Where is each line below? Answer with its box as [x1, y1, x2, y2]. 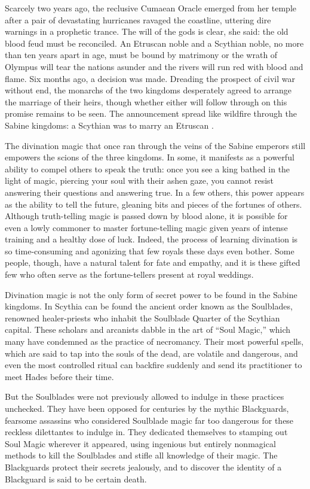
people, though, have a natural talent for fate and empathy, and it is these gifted [5, 256, 300, 269]
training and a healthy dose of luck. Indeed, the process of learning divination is [5, 233, 298, 245]
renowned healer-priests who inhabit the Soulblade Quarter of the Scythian [5, 311, 280, 324]
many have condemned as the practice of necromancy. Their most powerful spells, [5, 335, 304, 348]
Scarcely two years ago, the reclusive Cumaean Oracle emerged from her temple [5, 2, 297, 14]
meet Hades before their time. [5, 370, 114, 382]
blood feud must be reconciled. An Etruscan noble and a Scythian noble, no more [5, 37, 304, 49]
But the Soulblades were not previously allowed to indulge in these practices [5, 390, 284, 403]
